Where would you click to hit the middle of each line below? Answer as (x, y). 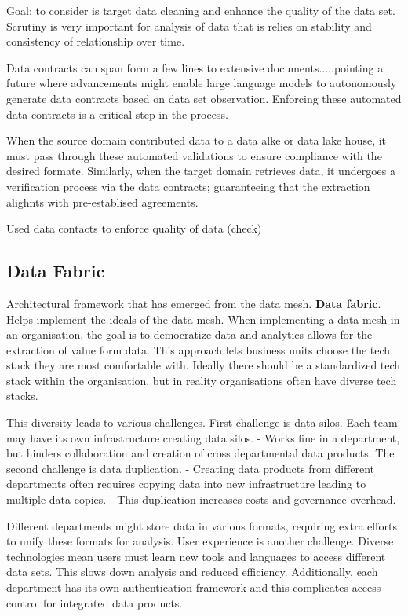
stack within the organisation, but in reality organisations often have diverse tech (202, 380)
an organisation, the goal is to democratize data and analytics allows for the (189, 334)
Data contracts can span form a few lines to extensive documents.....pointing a (195, 67)
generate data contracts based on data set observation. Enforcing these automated (204, 98)
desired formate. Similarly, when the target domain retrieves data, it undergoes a (201, 171)
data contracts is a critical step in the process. (117, 114)
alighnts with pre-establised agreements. (102, 202)
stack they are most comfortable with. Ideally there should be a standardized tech (204, 365)
